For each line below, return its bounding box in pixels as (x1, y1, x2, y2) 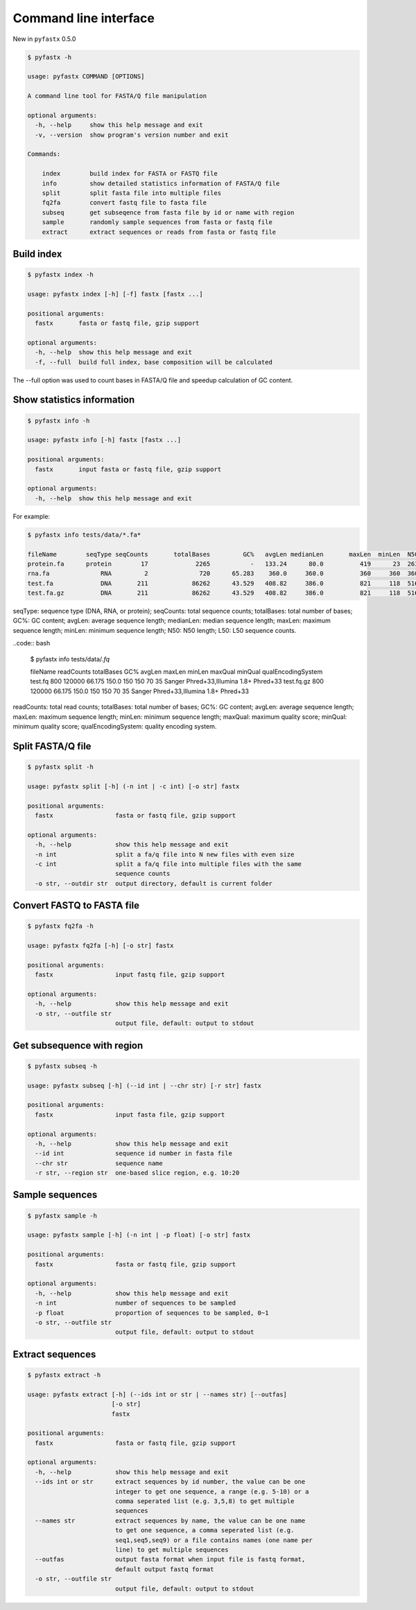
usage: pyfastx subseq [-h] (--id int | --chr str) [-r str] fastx (27, 1081, 262, 1090)
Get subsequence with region (12, 1040, 144, 1051)
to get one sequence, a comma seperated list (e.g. (114, 1527, 295, 1534)
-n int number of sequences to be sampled (35, 1299, 236, 1307)
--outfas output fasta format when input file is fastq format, (35, 1555, 306, 1564)
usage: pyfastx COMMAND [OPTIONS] (27, 73, 145, 80)
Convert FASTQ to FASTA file (12, 899, 140, 912)
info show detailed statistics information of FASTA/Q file (42, 179, 280, 187)
